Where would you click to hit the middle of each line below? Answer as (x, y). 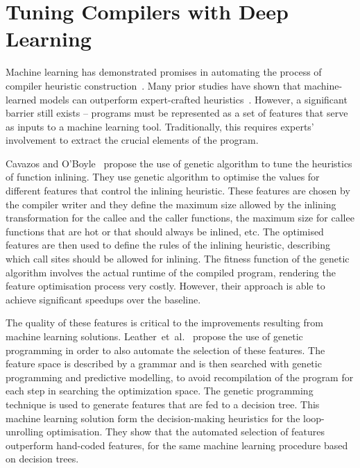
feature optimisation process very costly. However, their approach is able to (165, 286)
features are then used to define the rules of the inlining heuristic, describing (168, 245)
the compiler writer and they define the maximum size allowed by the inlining (171, 204)
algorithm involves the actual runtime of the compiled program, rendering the (171, 272)
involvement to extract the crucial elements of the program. (132, 140)
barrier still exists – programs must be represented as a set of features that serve (177, 113)
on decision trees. (42, 459)
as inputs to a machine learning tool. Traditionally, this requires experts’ (160, 126)
